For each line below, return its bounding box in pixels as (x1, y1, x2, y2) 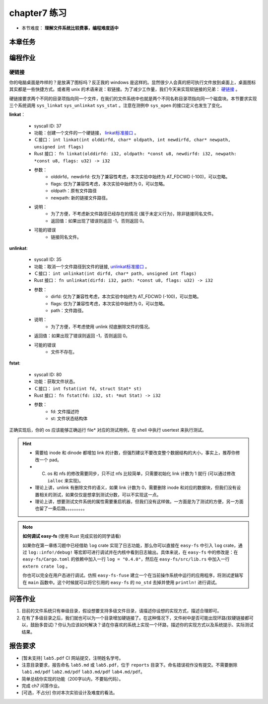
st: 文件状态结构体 (51, 416, 88, 422)
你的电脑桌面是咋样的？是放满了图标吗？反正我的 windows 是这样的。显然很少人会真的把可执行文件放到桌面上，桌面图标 (9, 79, 256, 85)
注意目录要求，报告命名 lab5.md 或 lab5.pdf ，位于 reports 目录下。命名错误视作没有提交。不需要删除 (21, 662, 238, 668)
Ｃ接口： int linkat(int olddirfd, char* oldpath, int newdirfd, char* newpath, (34, 137, 231, 143)
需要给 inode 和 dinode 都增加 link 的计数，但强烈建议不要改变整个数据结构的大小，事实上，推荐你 (35, 450, 236, 456)
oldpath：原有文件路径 (51, 188, 97, 194)
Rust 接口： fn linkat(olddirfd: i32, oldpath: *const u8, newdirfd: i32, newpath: (34, 151, 237, 157)
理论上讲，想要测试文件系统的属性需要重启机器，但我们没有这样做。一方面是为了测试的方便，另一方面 (35, 498, 244, 505)
